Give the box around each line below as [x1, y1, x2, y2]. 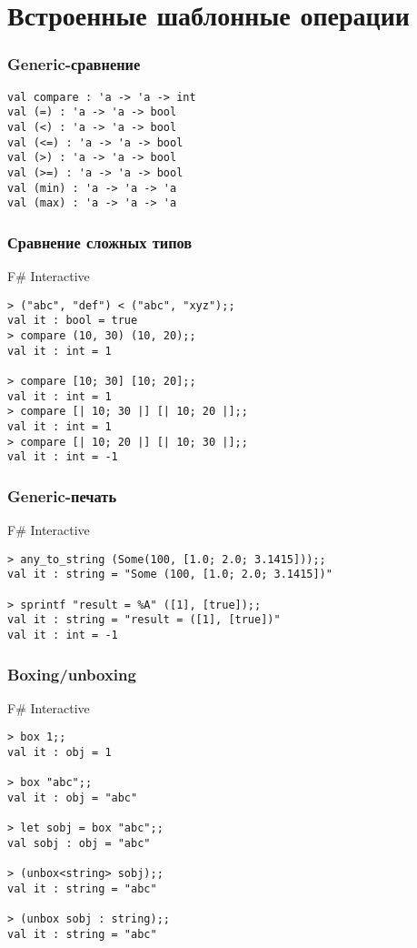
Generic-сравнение [7, 53, 141, 76]
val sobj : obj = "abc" [7, 837, 151, 851]
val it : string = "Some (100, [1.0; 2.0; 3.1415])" [7, 568, 333, 581]
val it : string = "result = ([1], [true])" [7, 613, 281, 627]
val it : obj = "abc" [7, 792, 138, 805]
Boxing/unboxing [7, 662, 136, 685]
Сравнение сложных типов [7, 230, 193, 253]
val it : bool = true [7, 314, 138, 328]
